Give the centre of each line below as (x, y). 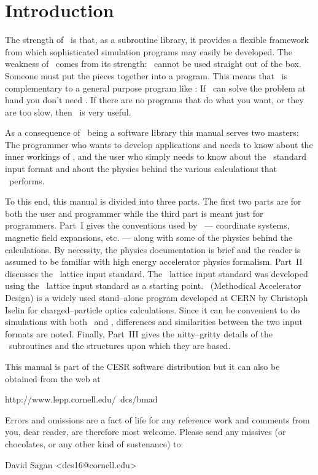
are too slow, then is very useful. (68, 112)
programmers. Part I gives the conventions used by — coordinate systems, (147, 225)
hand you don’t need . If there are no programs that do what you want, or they (154, 100)
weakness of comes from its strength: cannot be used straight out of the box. (153, 64)
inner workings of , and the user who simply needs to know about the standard (156, 156)
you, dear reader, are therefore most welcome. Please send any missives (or (145, 432)
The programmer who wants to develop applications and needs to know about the (159, 144)
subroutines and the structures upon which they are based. (120, 346)
